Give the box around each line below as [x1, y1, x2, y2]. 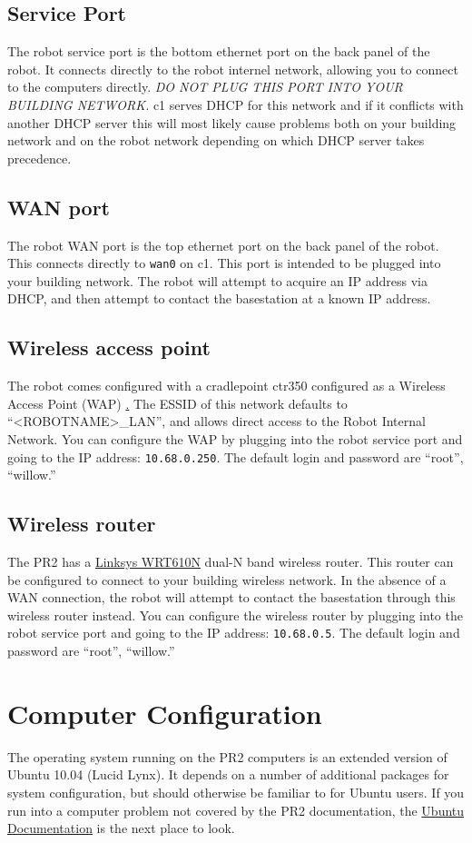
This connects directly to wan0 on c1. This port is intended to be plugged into [7, 253, 441, 273]
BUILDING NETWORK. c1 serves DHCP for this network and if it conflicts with [7, 94, 464, 114]
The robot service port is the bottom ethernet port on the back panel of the [7, 42, 430, 61]
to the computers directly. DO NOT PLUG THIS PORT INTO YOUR [7, 77, 403, 96]
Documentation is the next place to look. [7, 818, 235, 838]
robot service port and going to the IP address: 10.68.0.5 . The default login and [7, 623, 460, 642]
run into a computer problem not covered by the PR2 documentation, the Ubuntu [7, 800, 465, 819]
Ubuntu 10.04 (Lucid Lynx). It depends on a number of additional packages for [7, 765, 449, 784]
